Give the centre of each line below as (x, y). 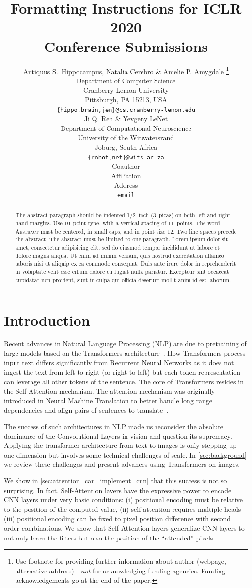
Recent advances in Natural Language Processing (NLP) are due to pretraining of (125, 343)
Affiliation (126, 175)
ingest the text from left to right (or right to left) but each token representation (122, 372)
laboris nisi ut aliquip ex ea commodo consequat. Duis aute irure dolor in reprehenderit (126, 263)
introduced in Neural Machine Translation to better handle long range (108, 400)
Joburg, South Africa (126, 147)
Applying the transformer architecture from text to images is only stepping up (120, 445)
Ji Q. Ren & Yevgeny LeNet (126, 119)
